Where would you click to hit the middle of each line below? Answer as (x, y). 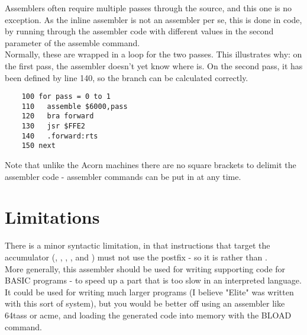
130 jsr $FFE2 (54, 126)
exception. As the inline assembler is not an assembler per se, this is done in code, (153, 19)
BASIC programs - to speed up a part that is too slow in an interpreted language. (153, 280)
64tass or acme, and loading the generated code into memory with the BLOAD (148, 315)
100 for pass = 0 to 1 (66, 97)
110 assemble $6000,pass (75, 106)
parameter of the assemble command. (72, 42)
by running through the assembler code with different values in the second (139, 31)
